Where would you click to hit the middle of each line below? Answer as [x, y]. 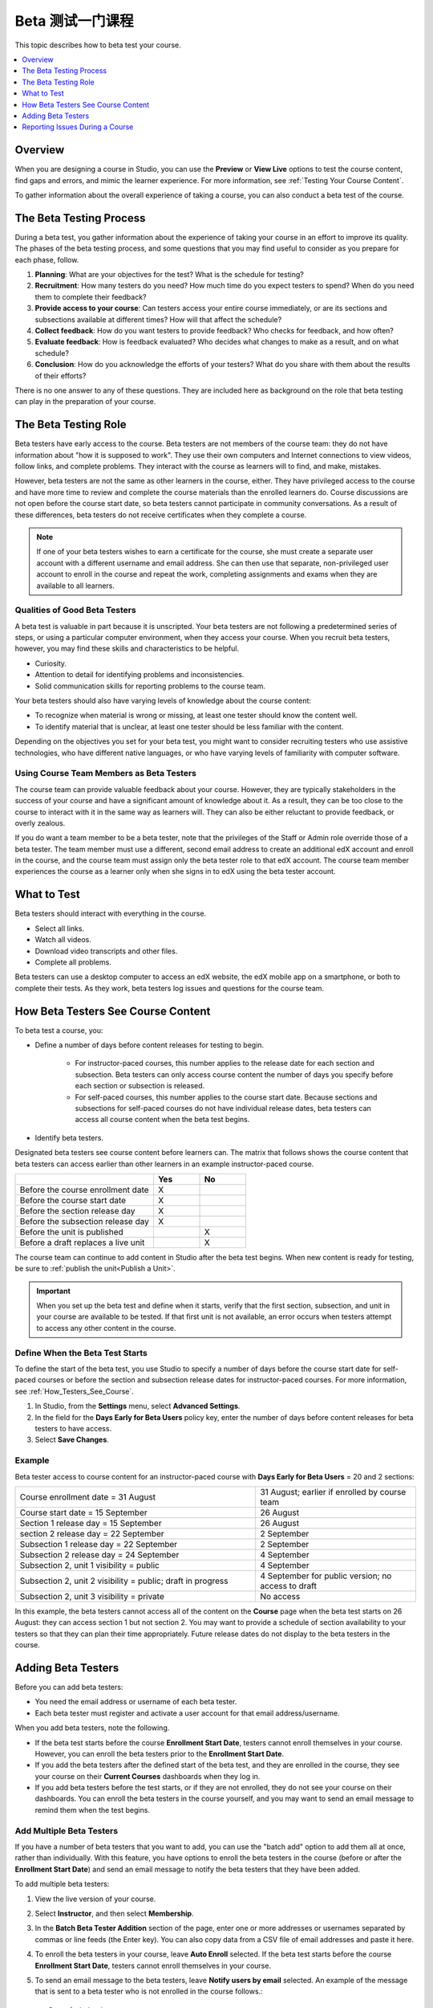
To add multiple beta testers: [62, 1884]
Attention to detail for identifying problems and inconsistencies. [140, 675]
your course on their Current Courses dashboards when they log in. [148, 1776]
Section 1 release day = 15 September [91, 1523]
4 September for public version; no [326, 1576]
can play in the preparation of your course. [85, 402]
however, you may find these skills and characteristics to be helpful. [127, 649]
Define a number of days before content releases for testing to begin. [150, 1045]
